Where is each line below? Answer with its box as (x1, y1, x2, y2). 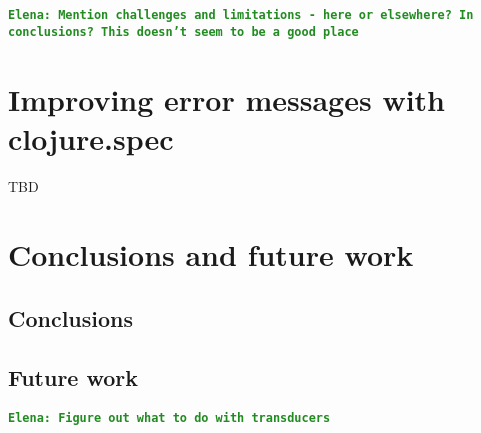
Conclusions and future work (8, 234, 414, 275)
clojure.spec (8, 117, 174, 158)
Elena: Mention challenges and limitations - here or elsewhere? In (8, 8, 474, 22)
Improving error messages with (8, 78, 445, 119)
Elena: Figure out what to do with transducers (8, 410, 331, 425)
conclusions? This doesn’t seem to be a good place (8, 24, 359, 39)
